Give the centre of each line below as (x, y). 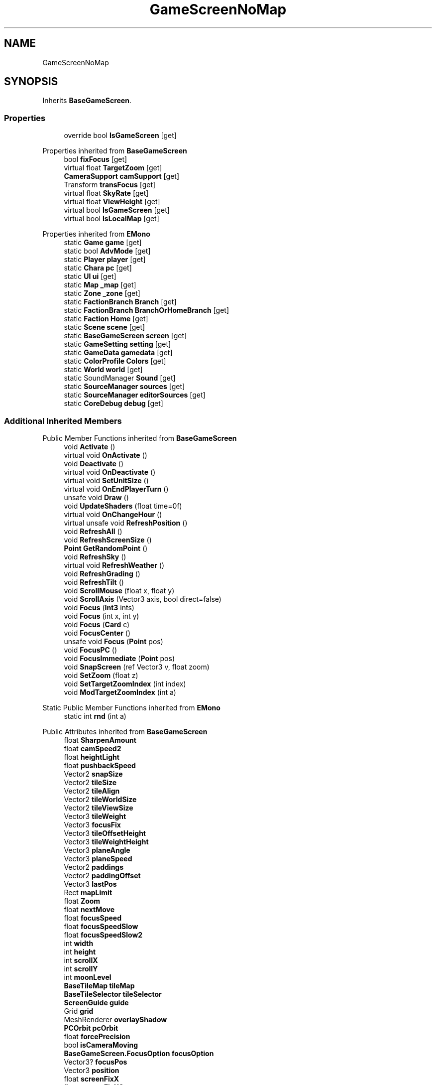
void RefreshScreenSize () (108, 540)
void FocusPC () (91, 650)
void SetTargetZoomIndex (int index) (125, 683)
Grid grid (79, 1011)
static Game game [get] (103, 243)
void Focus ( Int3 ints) (99, 607)
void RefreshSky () (95, 556)
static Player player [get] (105, 260)
